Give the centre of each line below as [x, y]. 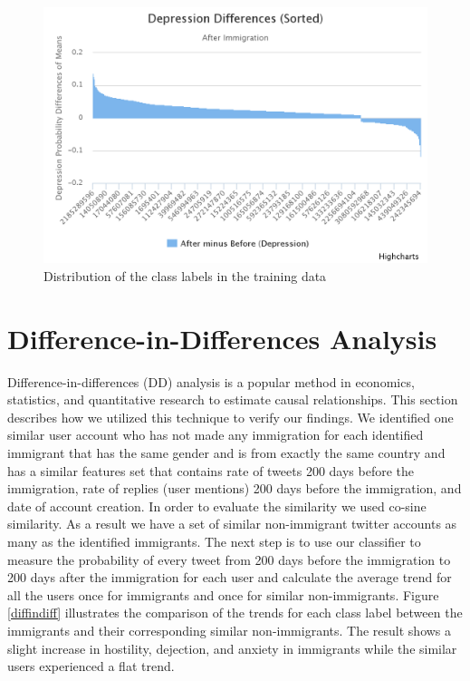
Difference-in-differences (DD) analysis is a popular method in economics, [211, 381]
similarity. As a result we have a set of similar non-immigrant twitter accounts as [232, 524]
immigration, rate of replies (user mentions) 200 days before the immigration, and [235, 488]
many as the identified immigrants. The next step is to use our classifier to [214, 542]
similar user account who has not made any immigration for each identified [216, 435]
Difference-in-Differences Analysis [222, 338]
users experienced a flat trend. [91, 666]
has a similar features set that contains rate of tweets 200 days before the [211, 470]
